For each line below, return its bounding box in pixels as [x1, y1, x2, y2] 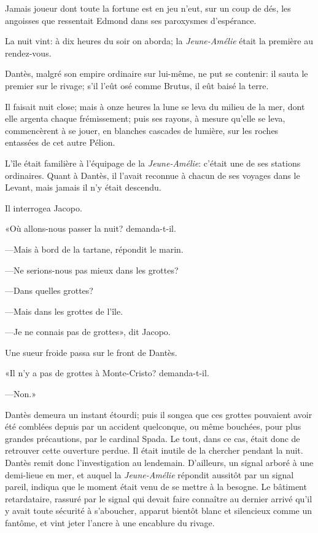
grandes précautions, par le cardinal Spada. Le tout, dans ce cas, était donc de [5, 432, 300, 444]
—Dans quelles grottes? [5, 284, 93, 297]
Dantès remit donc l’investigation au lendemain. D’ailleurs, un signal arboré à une [5, 456, 314, 469]
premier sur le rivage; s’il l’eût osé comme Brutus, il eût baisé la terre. [5, 79, 269, 92]
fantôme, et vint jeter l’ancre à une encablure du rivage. [5, 516, 215, 529]
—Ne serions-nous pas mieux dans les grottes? [5, 263, 179, 276]
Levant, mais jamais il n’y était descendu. [5, 181, 161, 194]
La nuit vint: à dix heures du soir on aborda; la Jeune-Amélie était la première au [5, 34, 313, 47]
